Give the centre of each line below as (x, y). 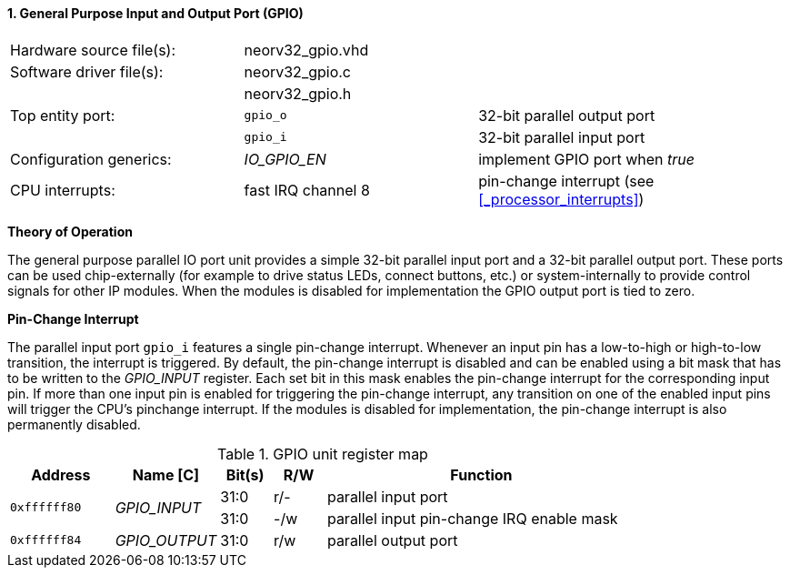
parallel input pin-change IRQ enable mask (472, 518)
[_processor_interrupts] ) (561, 199)
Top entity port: (63, 115)
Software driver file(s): (87, 71)
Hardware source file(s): (93, 50)
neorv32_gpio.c (297, 71)
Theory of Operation (70, 231)
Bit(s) (245, 474)
